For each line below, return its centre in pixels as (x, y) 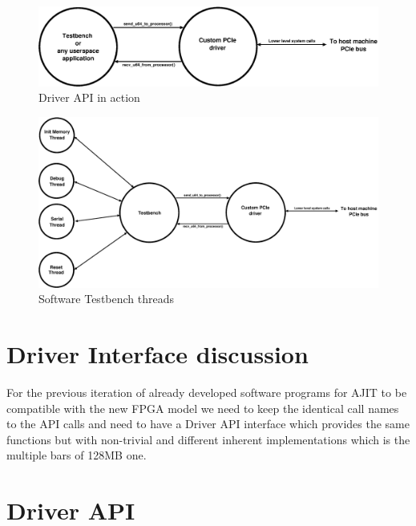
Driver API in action (89, 97)
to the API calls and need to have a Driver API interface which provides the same (208, 424)
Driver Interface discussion (158, 354)
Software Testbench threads (107, 299)
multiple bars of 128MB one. (77, 455)
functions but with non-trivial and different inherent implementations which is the (208, 439)
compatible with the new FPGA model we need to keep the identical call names (203, 408)
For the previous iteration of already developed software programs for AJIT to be (207, 392)
